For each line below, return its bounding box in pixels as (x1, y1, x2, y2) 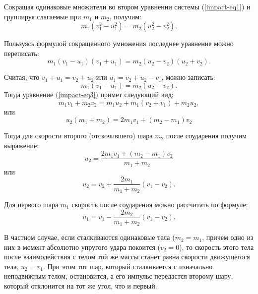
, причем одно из (202, 232, 254, 242)
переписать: (4, 48, 39, 58)
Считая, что (4, 72, 40, 82)
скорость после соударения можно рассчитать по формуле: (71, 199, 248, 209)
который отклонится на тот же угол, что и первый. (4, 281, 157, 291)
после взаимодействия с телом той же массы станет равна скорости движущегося (4, 251, 250, 262)
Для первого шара (4, 199, 59, 209)
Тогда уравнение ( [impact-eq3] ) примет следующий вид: (4, 89, 174, 99)
